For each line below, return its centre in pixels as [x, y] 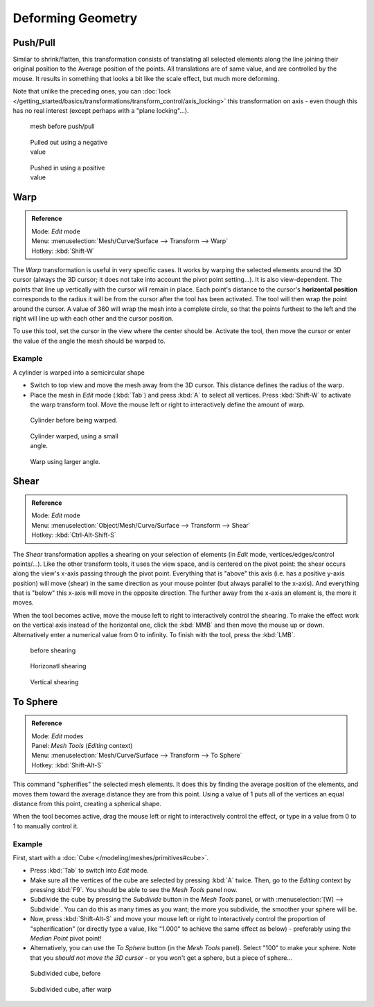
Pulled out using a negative [69, 142]
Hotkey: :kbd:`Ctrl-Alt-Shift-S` [74, 535]
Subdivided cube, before [65, 974]
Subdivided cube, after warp [71, 989]
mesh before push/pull [62, 126]
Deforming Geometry [75, 18]
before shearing [53, 650]
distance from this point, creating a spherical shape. [87, 803]
